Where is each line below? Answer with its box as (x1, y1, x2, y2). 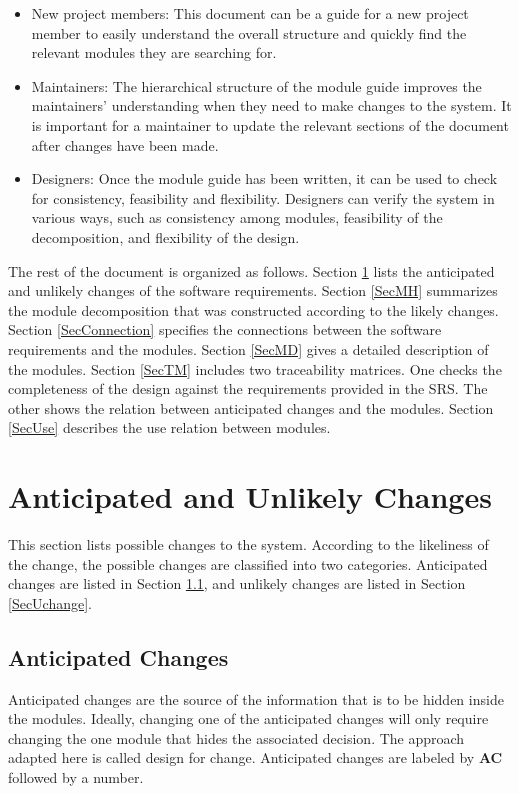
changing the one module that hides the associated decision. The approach (8, 727, 465, 748)
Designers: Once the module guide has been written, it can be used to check (31, 168, 498, 189)
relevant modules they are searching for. (31, 42, 277, 63)
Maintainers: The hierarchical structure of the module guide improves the (31, 75, 482, 96)
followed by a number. (8, 766, 144, 787)
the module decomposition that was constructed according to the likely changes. (8, 299, 499, 320)
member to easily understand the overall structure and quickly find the (31, 22, 467, 43)
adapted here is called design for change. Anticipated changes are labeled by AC (8, 747, 503, 768)
